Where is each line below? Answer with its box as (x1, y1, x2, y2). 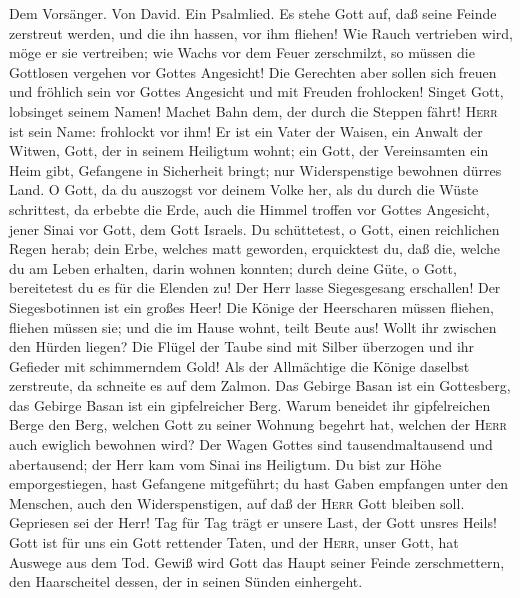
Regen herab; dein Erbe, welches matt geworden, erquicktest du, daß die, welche (9, 238, 501, 259)
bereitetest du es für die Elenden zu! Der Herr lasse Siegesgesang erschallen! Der (9, 277, 501, 298)
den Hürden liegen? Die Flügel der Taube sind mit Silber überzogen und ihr (9, 336, 475, 357)
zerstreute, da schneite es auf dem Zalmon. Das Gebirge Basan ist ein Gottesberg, (9, 375, 511, 396)
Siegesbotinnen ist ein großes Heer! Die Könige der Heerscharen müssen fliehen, (9, 296, 494, 317)
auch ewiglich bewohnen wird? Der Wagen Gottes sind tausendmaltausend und (9, 434, 493, 455)
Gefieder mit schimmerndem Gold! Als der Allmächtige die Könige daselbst (9, 355, 470, 376)
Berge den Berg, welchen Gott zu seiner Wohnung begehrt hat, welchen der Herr (9, 414, 507, 435)
